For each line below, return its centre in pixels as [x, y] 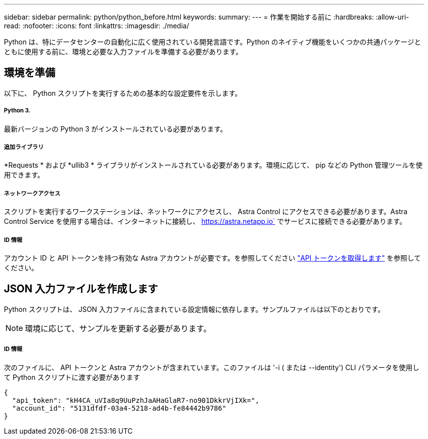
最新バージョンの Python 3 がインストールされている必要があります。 [116, 129]
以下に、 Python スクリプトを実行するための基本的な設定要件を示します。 [123, 93]
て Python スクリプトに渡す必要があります [72, 377]
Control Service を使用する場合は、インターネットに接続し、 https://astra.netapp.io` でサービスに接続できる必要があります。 [205, 221]
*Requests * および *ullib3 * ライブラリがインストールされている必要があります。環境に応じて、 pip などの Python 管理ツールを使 [213, 165]
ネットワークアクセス [32, 193]
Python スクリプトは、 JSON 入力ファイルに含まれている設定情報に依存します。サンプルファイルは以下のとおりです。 [194, 309]
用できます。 [24, 175]
